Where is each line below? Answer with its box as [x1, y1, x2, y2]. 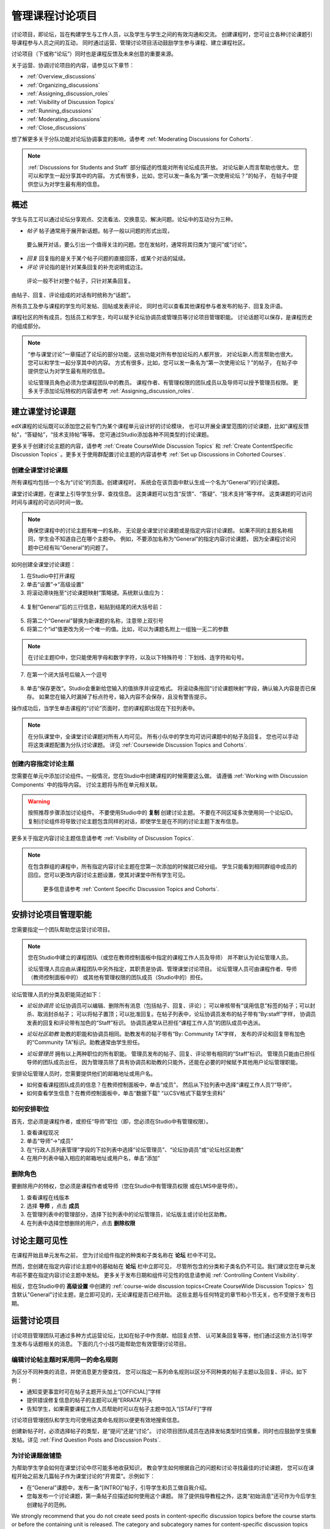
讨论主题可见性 [11, 1235, 68, 1246]
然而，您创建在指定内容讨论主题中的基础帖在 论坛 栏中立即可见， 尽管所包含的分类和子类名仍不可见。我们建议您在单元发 [11, 1263, 316, 1270]
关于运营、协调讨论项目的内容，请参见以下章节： [11, 61, 134, 68]
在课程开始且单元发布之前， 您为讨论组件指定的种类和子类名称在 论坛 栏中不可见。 [11, 1251, 219, 1259]
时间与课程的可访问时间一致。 [11, 498, 87, 506]
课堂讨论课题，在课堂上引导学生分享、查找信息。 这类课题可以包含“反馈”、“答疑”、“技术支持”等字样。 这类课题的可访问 [11, 490, 312, 497]
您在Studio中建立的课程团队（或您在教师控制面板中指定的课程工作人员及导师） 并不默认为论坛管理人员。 [28, 954, 292, 961]
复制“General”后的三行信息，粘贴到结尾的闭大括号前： [26, 603, 164, 610]
